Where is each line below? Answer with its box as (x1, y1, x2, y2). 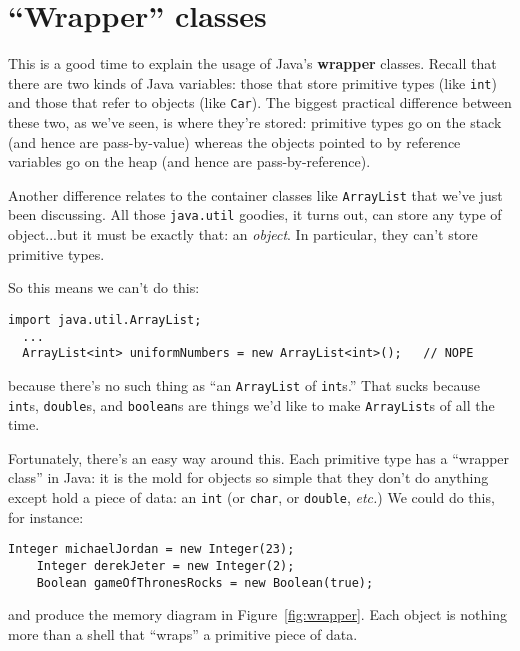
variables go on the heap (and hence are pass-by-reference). (8, 151, 371, 172)
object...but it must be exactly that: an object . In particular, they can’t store (8, 224, 478, 245)
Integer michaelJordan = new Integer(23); (8, 542, 295, 557)
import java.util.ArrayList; (8, 312, 202, 327)
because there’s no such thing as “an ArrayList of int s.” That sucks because (8, 374, 480, 395)
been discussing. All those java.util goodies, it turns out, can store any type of (8, 204, 502, 225)
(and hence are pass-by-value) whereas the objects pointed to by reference (8, 131, 461, 152)
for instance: (8, 506, 84, 527)
